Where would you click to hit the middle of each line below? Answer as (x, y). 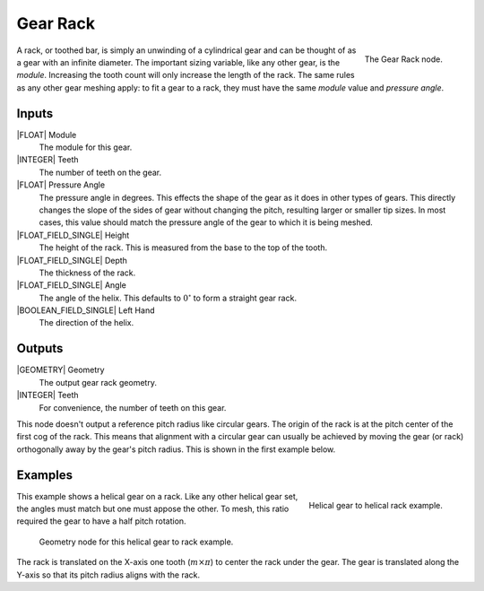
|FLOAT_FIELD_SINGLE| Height (73, 235)
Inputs (35, 113)
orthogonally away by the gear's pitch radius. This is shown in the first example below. (176, 449)
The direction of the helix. (86, 323)
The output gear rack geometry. (98, 382)
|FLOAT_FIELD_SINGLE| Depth (72, 260)
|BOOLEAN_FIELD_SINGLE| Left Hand (86, 310)
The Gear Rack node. (403, 59)
